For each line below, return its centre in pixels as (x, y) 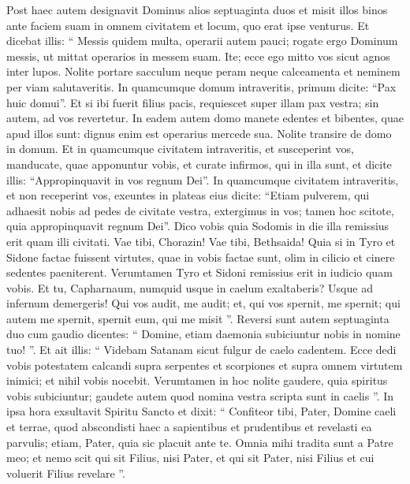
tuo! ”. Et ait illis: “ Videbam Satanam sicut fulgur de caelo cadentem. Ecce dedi (201, 350)
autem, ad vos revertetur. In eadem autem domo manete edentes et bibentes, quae (205, 118)
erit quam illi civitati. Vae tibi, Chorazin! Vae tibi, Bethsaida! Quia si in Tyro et (201, 241)
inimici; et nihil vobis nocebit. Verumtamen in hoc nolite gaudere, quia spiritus (197, 380)
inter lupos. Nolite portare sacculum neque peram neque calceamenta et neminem (203, 71)
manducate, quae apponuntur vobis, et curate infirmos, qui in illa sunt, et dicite (199, 164)
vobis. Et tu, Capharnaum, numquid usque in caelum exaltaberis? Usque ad (190, 287)
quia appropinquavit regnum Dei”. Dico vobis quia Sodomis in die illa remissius (198, 226)
